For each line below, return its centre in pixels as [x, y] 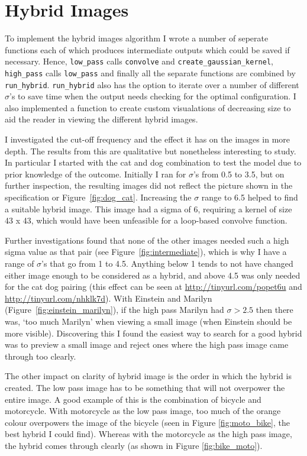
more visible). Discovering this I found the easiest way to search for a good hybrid [153, 333]
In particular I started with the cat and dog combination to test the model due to [153, 162]
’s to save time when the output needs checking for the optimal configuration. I [153, 96]
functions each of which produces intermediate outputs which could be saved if [147, 49]
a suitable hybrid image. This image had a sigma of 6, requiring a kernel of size [148, 208]
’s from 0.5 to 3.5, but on [239, 174]
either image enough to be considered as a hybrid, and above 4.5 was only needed [153, 275]
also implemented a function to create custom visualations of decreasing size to [148, 107]
